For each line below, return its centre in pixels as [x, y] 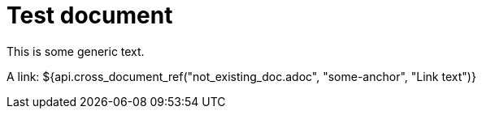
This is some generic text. [76, 51]
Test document [90, 15]
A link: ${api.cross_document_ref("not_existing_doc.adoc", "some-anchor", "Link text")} [241, 76]
